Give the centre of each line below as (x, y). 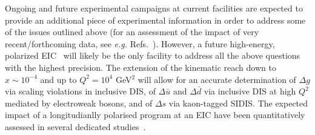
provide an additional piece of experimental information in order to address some (155, 20)
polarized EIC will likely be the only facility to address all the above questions (153, 55)
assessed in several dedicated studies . (75, 126)
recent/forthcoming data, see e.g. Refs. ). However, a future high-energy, (140, 43)
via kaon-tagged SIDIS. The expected (238, 103)
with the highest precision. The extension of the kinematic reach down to (141, 67)
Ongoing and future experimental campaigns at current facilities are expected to (154, 8)
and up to (58, 79)
